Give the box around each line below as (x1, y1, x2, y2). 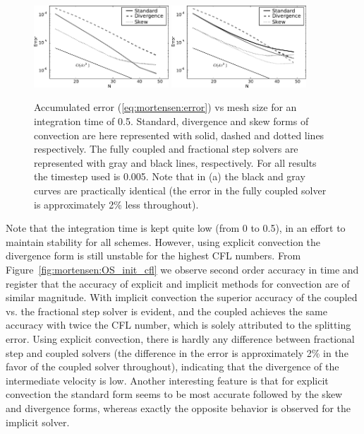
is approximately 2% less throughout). (34, 197, 199, 211)
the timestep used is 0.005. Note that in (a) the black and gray (34, 169, 305, 184)
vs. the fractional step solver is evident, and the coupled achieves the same (6, 303, 327, 318)
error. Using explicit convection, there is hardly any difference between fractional (6, 331, 355, 346)
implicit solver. (6, 414, 70, 429)
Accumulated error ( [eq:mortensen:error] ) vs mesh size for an (34, 100, 297, 115)
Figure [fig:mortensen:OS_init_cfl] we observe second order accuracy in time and (6, 262, 359, 276)
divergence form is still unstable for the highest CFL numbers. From (6, 248, 301, 263)
